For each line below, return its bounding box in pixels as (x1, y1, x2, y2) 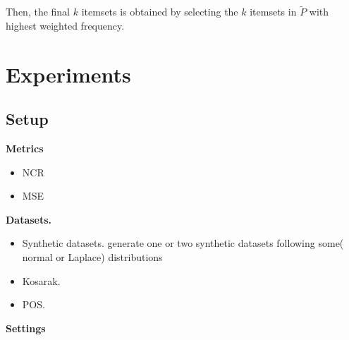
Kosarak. (22, 273, 61, 288)
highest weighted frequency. (6, 18, 125, 32)
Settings (6, 320, 46, 335)
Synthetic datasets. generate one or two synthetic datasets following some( (22, 236, 344, 250)
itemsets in (250, 4, 297, 19)
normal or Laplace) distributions (22, 249, 163, 264)
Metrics (6, 140, 44, 155)
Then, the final (6, 4, 71, 19)
